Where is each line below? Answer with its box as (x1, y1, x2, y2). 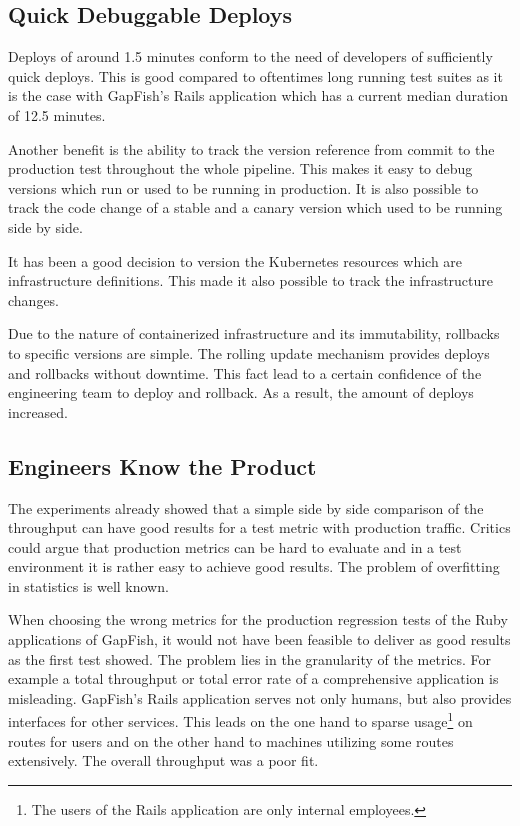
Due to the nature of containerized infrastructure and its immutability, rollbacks (8, 323, 500, 344)
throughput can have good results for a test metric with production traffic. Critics (8, 517, 511, 538)
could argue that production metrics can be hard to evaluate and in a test (8, 536, 462, 557)
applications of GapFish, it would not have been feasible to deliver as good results (8, 629, 511, 650)
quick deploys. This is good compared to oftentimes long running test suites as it (8, 65, 503, 86)
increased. (8, 401, 69, 422)
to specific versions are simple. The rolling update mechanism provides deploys (8, 342, 490, 363)
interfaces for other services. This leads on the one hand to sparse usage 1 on (8, 708, 473, 732)
